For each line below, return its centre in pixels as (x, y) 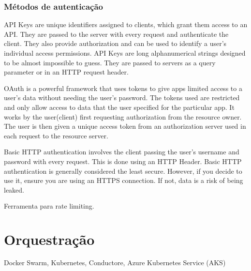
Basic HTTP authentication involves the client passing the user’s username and (122, 152)
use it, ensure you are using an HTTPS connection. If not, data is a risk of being (124, 180)
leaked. (14, 189)
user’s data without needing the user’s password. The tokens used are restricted (122, 98)
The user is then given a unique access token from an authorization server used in (125, 126)
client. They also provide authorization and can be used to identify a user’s (115, 43)
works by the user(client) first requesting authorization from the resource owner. (123, 116)
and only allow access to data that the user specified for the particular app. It (119, 107)
